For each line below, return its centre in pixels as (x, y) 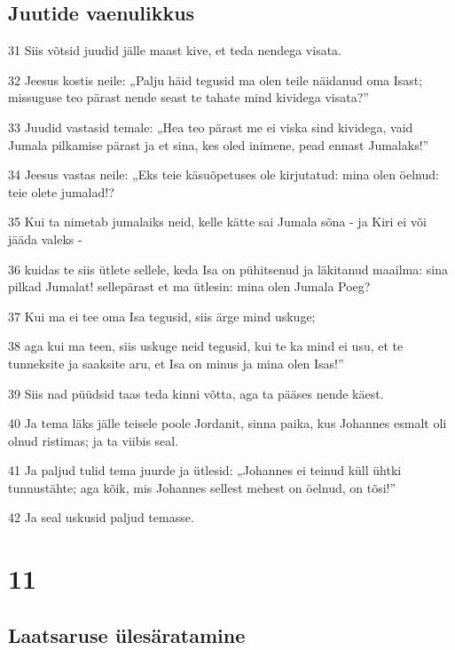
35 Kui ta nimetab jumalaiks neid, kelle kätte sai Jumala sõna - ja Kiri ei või (217, 222)
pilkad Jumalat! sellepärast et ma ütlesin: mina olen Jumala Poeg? (189, 286)
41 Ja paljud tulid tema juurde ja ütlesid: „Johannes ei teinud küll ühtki (205, 470)
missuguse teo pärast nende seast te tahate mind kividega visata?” (188, 97)
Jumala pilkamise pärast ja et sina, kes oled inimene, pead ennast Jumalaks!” (219, 144)
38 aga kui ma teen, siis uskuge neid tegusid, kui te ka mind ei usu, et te (206, 346)
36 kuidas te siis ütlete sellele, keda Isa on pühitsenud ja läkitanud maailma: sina (228, 269)
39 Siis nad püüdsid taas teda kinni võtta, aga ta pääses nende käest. (196, 393)
